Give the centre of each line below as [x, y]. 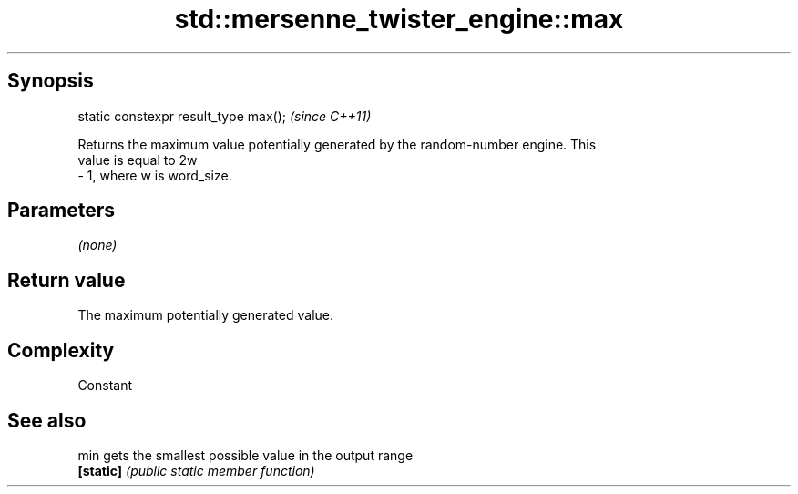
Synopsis [51, 81]
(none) [97, 245]
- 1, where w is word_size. [155, 175]
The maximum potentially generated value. [205, 315]
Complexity [61, 350]
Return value [66, 280]
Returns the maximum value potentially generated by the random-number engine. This [337, 144]
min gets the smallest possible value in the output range [246, 455]
